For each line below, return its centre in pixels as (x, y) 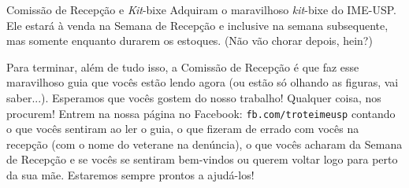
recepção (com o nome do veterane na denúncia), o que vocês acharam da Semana (204, 144)
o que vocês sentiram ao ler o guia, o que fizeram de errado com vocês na (183, 129)
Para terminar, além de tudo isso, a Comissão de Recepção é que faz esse (183, 66)
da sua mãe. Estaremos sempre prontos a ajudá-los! (130, 175)
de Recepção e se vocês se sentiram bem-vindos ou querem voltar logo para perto (202, 159)
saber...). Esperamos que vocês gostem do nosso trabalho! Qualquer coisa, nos (194, 97)
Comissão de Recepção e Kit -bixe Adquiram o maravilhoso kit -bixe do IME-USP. (201, 9)
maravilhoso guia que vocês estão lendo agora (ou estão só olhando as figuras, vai (203, 82)
